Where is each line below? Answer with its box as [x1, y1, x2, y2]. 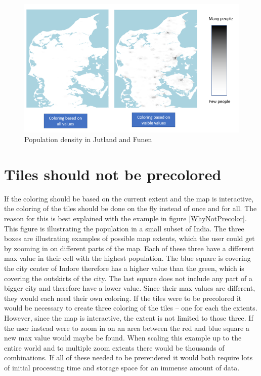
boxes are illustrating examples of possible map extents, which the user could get [4, 233, 255, 244]
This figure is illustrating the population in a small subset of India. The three [4, 223, 244, 233]
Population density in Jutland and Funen [24, 134, 152, 145]
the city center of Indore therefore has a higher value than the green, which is [4, 263, 244, 274]
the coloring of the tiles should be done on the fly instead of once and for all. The [4, 203, 257, 214]
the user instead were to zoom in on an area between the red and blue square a [4, 322, 249, 333]
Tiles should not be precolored [4, 163, 222, 184]
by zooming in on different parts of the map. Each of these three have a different [4, 243, 254, 253]
